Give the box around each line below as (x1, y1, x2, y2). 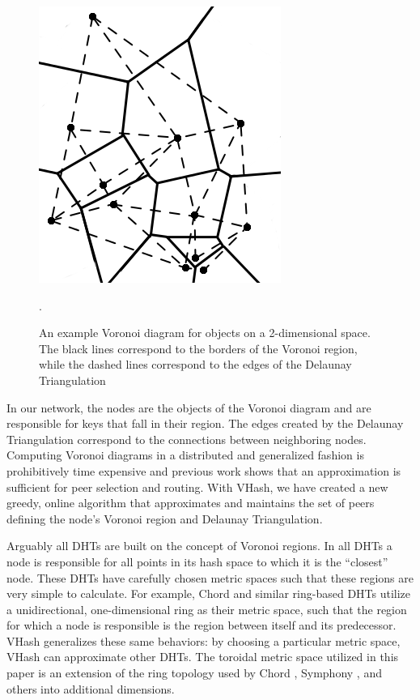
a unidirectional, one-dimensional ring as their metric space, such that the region (6, 600, 407, 617)
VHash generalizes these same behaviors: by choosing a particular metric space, (6, 632, 401, 649)
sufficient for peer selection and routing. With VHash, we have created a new (6, 478, 388, 495)
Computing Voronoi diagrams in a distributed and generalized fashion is (6, 446, 364, 463)
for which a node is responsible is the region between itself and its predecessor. (6, 617, 397, 634)
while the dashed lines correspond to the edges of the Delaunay (39, 356, 352, 373)
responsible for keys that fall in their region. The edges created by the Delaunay (6, 415, 404, 432)
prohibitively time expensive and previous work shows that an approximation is (6, 462, 401, 479)
